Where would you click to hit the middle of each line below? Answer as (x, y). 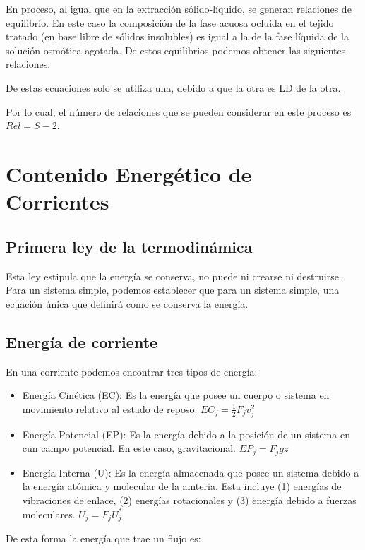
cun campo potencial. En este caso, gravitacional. (129, 448)
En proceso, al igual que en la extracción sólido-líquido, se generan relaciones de (179, 8)
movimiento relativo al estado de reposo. (110, 408)
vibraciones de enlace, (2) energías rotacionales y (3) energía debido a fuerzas (189, 500)
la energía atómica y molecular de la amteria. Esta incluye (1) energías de (182, 486)
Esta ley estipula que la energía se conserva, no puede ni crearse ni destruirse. (174, 276)
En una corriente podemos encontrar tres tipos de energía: (132, 371)
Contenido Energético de (129, 173)
